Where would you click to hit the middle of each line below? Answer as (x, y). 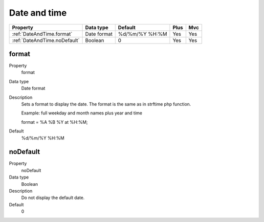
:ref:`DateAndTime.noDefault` (46, 40)
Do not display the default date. (53, 198)
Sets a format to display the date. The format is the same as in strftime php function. (106, 104)
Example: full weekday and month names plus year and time (82, 113)
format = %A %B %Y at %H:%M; (55, 122)
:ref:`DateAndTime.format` (42, 34)
